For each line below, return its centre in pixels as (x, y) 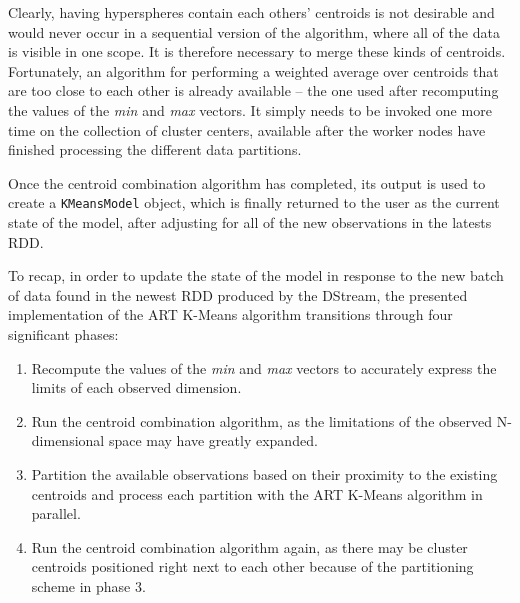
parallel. (56, 513)
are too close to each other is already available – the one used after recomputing (253, 90)
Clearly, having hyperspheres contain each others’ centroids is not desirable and (251, 12)
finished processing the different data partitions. (155, 149)
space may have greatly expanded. (213, 440)
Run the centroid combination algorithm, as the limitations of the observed (262, 420)
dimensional (68, 440)
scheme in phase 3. (88, 585)
